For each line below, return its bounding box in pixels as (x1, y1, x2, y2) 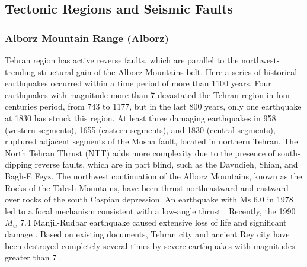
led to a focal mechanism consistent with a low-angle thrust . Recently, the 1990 (5, 204, 296, 217)
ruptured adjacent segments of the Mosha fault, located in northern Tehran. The (5, 135, 298, 147)
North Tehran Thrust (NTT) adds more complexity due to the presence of (5, 146, 275, 159)
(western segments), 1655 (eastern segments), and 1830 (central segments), (5, 123, 276, 136)
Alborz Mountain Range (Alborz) (5, 30, 169, 45)
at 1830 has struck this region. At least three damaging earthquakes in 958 (5, 111, 276, 124)
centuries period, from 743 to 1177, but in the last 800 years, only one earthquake (5, 100, 302, 112)
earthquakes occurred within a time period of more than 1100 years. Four (5, 77, 271, 89)
